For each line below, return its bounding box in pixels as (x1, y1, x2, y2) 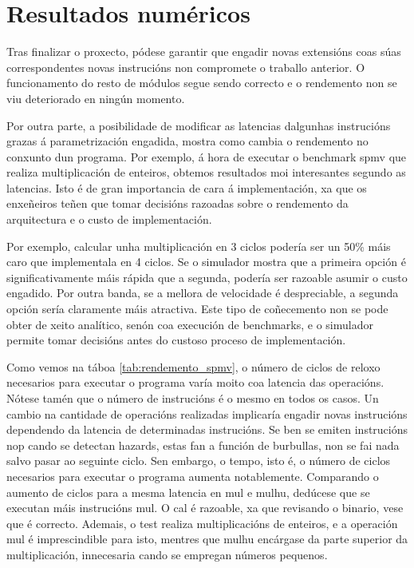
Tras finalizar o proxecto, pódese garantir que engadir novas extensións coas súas (6, 43, 401, 60)
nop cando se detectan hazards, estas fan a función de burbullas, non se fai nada (6, 436, 400, 453)
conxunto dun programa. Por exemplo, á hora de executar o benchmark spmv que (6, 148, 407, 165)
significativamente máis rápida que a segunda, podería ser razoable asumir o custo (6, 268, 408, 285)
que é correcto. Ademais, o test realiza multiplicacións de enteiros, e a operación (6, 514, 398, 531)
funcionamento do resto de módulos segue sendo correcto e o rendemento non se (6, 74, 397, 91)
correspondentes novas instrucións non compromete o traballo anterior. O (6, 58, 365, 75)
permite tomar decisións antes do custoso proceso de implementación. (6, 332, 346, 348)
